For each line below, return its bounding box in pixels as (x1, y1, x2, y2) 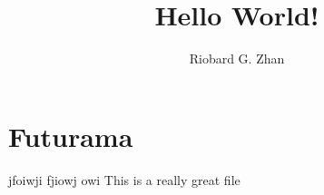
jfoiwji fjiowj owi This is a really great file (8, 170, 241, 189)
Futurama (8, 117, 133, 154)
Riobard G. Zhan (189, 49, 285, 68)
